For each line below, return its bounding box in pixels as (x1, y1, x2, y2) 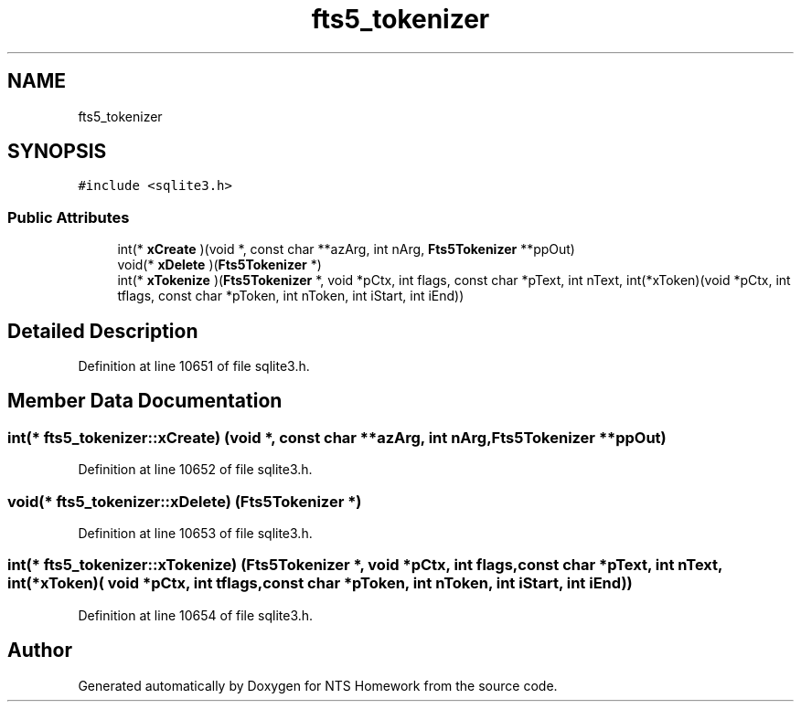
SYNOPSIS (7, 140, 107, 164)
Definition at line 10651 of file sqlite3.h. (78, 358, 310, 375)
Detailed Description (7, 319, 198, 343)
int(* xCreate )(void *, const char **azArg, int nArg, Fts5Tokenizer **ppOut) (117, 241, 575, 258)
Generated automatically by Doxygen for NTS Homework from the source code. (78, 677, 558, 693)
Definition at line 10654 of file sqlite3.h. (78, 607, 314, 623)
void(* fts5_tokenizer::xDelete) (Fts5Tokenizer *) (7, 492, 362, 511)
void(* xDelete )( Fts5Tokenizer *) (117, 257, 322, 273)
